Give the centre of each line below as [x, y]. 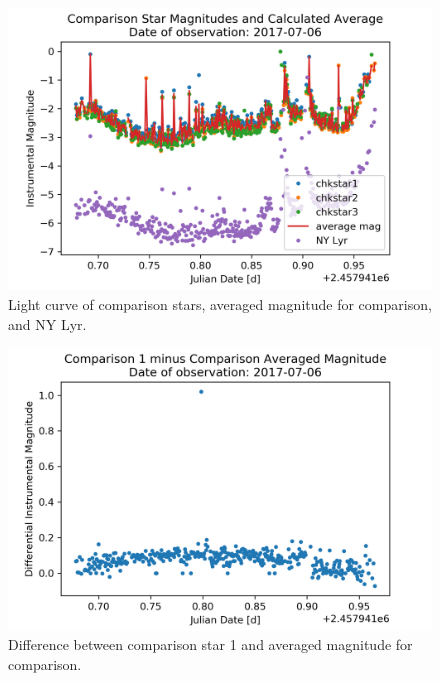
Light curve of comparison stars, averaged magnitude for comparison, [220, 303]
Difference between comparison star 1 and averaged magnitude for [210, 644]
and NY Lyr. [47, 323]
